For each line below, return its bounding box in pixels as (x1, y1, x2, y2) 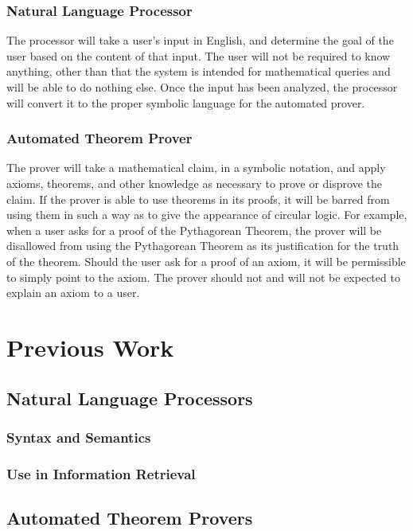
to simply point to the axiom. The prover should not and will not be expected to (6, 268, 400, 285)
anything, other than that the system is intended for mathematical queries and (6, 63, 391, 80)
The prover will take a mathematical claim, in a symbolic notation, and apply (6, 159, 386, 176)
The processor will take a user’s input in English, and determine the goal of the (6, 32, 394, 49)
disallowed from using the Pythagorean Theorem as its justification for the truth (6, 237, 399, 254)
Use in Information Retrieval (6, 463, 196, 483)
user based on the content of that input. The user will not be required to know (6, 47, 391, 64)
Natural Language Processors (6, 385, 253, 410)
